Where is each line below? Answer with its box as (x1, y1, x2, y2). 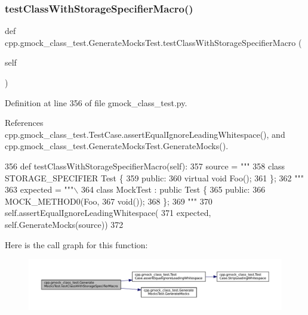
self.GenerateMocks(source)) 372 (5, 218, 124, 230)
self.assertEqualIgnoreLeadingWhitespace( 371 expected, (5, 206, 211, 219)
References (5, 116, 44, 129)
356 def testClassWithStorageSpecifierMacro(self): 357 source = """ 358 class (5, 159, 285, 172)
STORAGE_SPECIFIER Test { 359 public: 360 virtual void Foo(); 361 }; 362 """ (5, 171, 304, 184)
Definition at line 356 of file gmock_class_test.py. (5, 96, 187, 109)
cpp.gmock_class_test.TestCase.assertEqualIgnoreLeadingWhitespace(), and (5, 128, 285, 140)
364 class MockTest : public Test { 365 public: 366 (81, 183, 266, 196)
